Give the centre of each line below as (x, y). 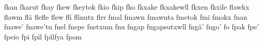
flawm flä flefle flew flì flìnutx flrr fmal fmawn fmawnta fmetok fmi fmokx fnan (126, 16)
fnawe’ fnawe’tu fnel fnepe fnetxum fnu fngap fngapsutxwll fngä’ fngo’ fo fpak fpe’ (132, 27)
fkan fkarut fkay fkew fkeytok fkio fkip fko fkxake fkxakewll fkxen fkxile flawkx (127, 7)
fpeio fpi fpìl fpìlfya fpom (43, 36)
